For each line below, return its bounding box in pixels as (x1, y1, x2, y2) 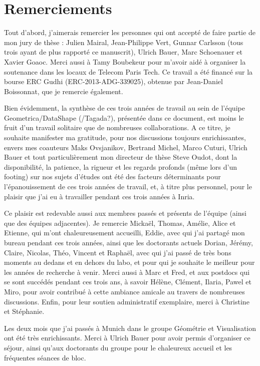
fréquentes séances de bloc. (4, 352, 86, 362)
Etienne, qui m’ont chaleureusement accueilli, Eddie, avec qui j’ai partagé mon (4, 227, 245, 238)
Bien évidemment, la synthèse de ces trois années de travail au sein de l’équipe (4, 103, 245, 113)
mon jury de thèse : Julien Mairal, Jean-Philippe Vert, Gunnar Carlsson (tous (4, 37, 243, 47)
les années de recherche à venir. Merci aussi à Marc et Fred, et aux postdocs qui (4, 266, 250, 277)
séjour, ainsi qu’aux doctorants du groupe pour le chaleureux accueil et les (4, 342, 232, 352)
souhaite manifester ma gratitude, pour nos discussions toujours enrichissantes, (4, 132, 246, 143)
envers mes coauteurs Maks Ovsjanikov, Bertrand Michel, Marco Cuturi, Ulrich (4, 142, 247, 152)
